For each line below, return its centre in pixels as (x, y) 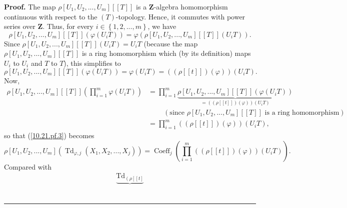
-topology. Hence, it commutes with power (180, 16)
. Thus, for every (68, 26)
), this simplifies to (92, 63)
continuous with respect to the (51, 16)
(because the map (171, 43)
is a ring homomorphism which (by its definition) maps (166, 53)
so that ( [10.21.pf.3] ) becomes (49, 135)
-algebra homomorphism (191, 6)
